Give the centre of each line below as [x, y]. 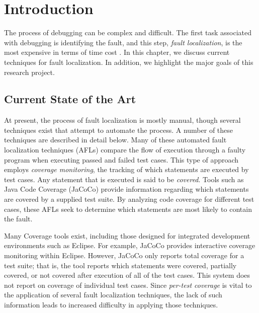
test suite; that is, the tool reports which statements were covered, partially [120, 265]
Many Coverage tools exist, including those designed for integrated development [127, 235]
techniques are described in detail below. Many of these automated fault [115, 140]
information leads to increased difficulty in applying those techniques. [111, 304]
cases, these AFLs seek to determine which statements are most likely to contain [128, 209]
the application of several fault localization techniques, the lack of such [113, 295]
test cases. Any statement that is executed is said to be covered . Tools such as [124, 179]
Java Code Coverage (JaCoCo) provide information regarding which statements [126, 189]
